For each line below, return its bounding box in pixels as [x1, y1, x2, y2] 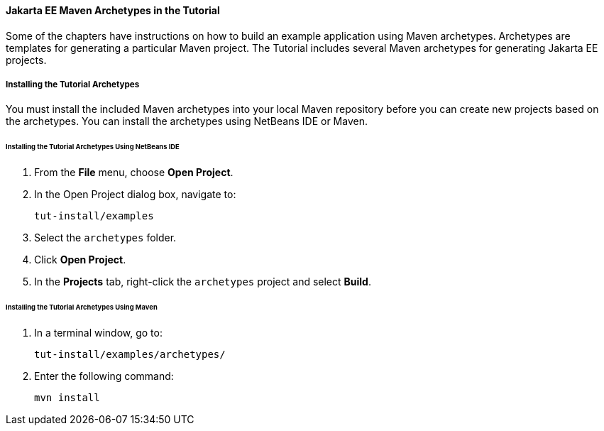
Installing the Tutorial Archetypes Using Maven [6, 302, 158, 311]
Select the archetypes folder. [34, 231, 177, 244]
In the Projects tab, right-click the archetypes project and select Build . [34, 275, 371, 288]
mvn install [34, 391, 100, 403]
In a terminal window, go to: [34, 326, 163, 339]
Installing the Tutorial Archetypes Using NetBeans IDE [6, 143, 180, 151]
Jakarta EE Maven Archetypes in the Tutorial [6, 4, 220, 16]
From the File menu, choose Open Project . [34, 166, 234, 179]
